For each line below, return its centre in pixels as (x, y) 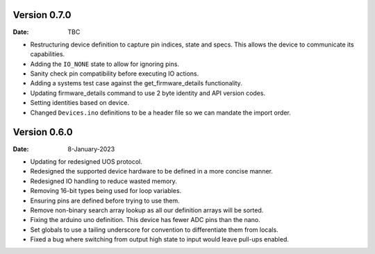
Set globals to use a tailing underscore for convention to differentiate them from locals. (154, 230)
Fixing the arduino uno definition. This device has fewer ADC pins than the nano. (145, 220)
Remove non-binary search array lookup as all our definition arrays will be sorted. (147, 210)
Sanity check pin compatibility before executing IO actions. (115, 74)
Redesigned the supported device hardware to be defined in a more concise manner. (152, 171)
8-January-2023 (91, 149)
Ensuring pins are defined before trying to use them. (105, 201)
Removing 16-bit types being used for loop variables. (106, 191)
